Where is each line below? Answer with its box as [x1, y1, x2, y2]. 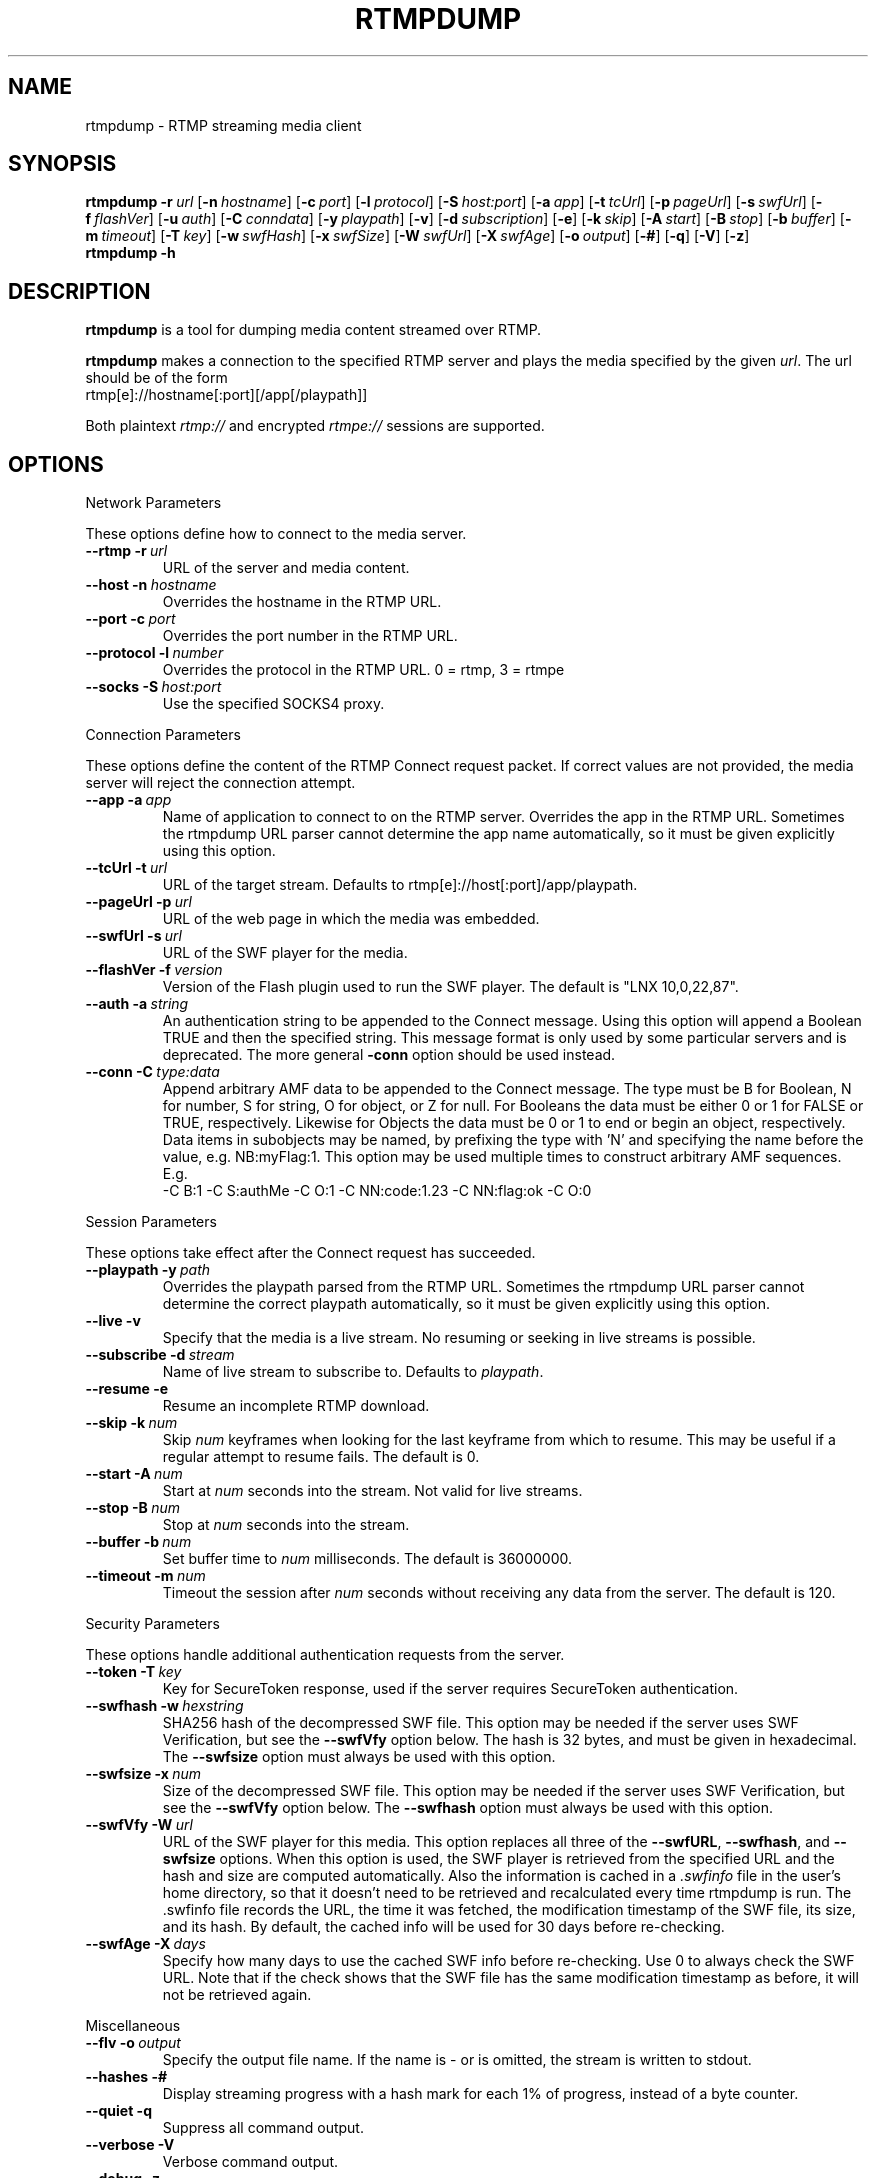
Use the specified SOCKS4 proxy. [162, 695, 385, 713]
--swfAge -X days [85, 1935, 206, 1953]
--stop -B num [85, 1499, 181, 1517]
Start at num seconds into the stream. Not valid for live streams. [162, 1482, 583, 1500]
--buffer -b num [85, 1533, 192, 1551]
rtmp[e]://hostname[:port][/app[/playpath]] [85, 386, 368, 404]
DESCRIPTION [8, 278, 151, 304]
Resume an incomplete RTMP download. [162, 1397, 430, 1415]
